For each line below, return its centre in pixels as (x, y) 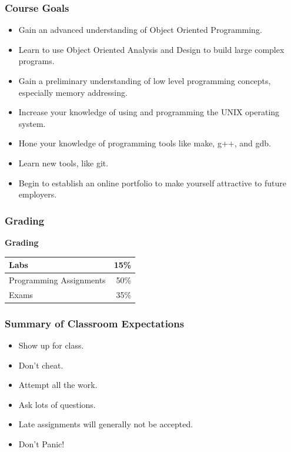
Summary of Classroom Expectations (95, 323)
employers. (38, 194)
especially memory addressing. (73, 92)
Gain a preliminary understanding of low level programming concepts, (145, 81)
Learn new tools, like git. (63, 163)
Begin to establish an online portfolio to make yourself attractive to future (153, 183)
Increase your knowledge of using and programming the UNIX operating (149, 112)
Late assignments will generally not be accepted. (106, 424)
